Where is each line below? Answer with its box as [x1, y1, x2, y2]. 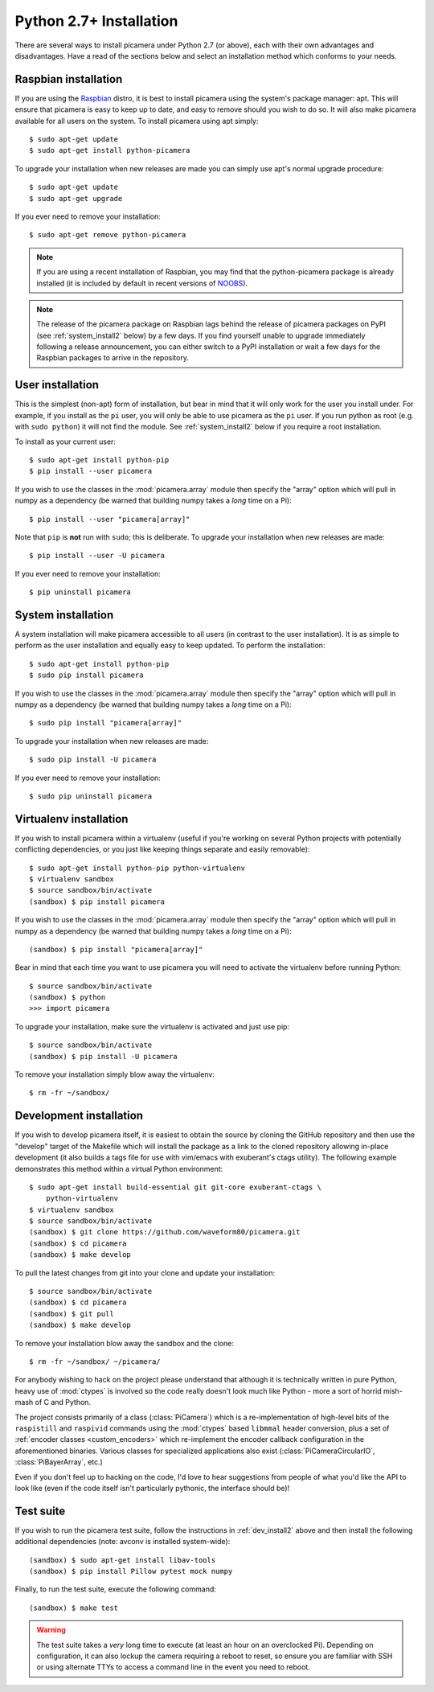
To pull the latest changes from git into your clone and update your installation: [14, 1267, 276, 1278]
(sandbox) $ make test [29, 1603, 119, 1612]
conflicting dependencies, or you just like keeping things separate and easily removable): [14, 844, 310, 854]
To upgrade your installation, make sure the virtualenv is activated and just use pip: [14, 1021, 289, 1031]
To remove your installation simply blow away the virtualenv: [14, 1070, 215, 1079]
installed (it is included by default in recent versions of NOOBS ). [36, 278, 248, 288]
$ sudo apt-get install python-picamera [29, 146, 190, 155]
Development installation [14, 1109, 144, 1123]
